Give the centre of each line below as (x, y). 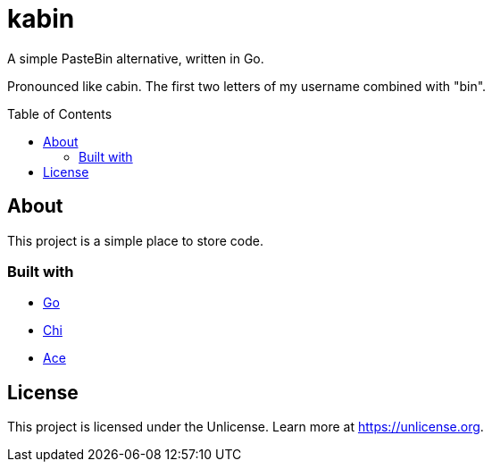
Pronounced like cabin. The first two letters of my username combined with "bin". (247, 86)
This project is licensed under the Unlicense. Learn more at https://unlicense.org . (246, 427)
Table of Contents (60, 113)
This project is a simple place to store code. (135, 240)
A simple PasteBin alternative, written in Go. (136, 58)
